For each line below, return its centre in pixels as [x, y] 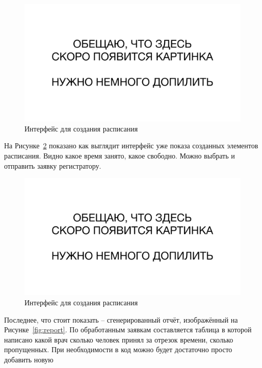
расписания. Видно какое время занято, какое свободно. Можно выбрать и [120, 155]
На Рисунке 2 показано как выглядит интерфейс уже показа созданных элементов [131, 146]
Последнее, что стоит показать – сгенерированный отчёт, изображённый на [121, 319]
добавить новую [29, 359]
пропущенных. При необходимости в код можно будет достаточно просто [118, 349]
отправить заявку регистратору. [53, 165]
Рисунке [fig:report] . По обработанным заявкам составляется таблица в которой [128, 330]
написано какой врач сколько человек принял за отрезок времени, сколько [119, 339]
